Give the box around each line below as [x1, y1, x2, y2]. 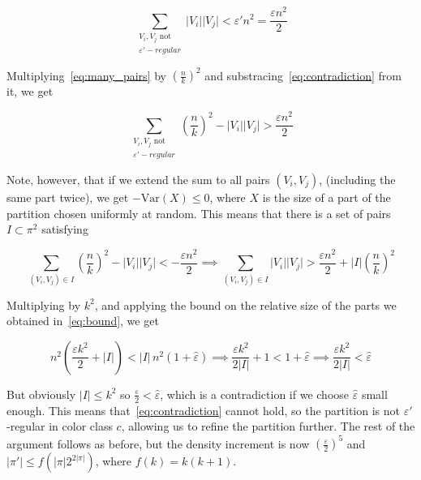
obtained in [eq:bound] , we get [6, 312, 159, 329]
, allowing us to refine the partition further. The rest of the [121, 418, 415, 435]
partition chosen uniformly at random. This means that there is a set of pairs [6, 204, 391, 221]
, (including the [319, 171, 396, 187]
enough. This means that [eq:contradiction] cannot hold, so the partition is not [6, 401, 401, 418]
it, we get [6, 83, 54, 100]
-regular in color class [6, 418, 113, 435]
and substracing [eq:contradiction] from [204, 66, 402, 84]
